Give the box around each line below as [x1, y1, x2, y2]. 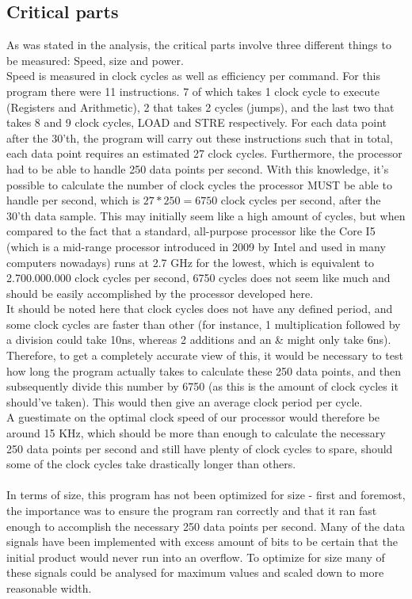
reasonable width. [6, 579, 92, 596]
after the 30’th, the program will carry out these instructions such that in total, [6, 129, 393, 146]
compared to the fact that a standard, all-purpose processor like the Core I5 [6, 223, 376, 239]
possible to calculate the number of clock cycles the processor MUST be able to [6, 176, 392, 193]
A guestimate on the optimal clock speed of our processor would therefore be [6, 409, 380, 425]
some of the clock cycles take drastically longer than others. [6, 456, 296, 472]
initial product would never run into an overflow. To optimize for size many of [6, 548, 385, 565]
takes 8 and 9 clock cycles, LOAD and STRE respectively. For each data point [6, 114, 387, 131]
